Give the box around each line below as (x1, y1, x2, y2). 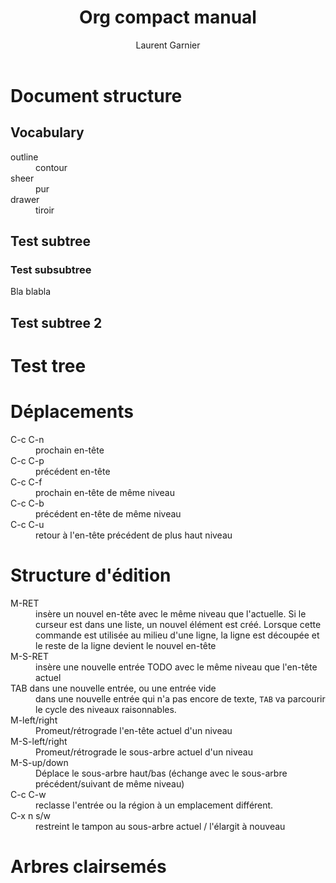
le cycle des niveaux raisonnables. (35, 703, 177, 715)
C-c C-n (10, 433, 45, 445)
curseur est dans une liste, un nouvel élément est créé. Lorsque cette (35, 618, 322, 630)
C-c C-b (10, 497, 45, 509)
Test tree (10, 355, 87, 378)
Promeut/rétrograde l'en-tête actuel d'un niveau (35, 724, 233, 736)
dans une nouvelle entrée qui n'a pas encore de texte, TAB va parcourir (35, 692, 326, 705)
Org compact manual (79, 6, 257, 29)
